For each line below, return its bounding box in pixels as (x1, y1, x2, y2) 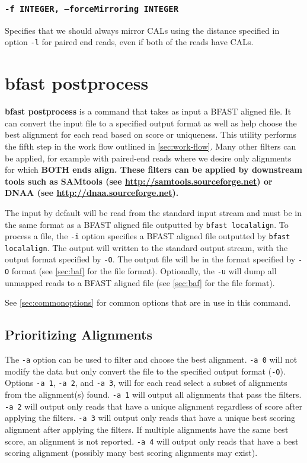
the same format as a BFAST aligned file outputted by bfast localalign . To (5, 218, 289, 230)
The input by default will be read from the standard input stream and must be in (5, 206, 302, 218)
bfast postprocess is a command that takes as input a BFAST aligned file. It (5, 105, 292, 118)
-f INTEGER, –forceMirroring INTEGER (5, 4, 179, 14)
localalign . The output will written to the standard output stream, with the (5, 241, 288, 253)
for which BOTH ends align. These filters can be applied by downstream (5, 163, 302, 176)
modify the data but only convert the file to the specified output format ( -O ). (5, 364, 286, 377)
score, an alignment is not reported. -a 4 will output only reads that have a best (5, 435, 299, 447)
